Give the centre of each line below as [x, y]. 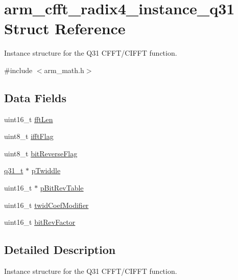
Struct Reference [65, 28]
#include [18, 70]
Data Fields [35, 97]
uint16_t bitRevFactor [40, 222]
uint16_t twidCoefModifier [46, 205]
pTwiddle [46, 170]
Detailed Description [60, 250]
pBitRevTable [62, 188]
